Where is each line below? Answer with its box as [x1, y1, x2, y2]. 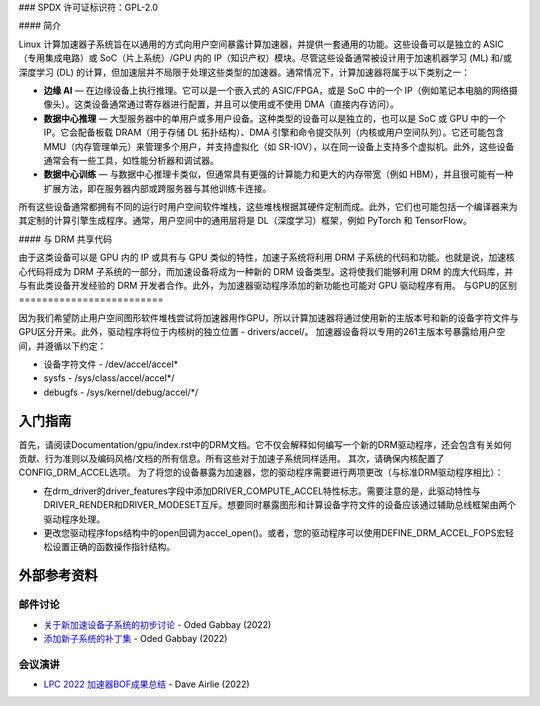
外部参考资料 [18, 567, 98, 584]
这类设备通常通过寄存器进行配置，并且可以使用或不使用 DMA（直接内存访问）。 [73, 98, 400, 110]
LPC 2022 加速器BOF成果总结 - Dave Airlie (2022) [43, 678, 250, 690]
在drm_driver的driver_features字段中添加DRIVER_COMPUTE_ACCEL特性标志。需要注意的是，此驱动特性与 [43, 485, 481, 497]
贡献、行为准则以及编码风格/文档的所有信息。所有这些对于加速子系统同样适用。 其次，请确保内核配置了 [18, 453, 445, 465]
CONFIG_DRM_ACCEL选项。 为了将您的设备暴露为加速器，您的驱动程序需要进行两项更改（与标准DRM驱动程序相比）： [18, 466, 504, 479]
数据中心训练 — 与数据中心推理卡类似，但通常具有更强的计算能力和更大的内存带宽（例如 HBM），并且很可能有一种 [43, 168, 514, 180]
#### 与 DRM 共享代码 [18, 233, 113, 245]
